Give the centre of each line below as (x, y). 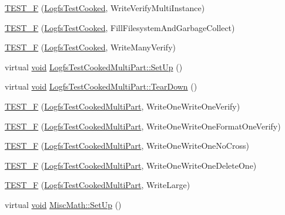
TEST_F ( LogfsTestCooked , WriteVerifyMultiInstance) (105, 8)
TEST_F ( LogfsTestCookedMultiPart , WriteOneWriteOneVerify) (123, 106)
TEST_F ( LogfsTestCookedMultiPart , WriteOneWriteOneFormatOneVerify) (143, 126)
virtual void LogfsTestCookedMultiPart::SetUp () (94, 66)
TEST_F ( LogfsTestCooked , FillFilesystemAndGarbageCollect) (120, 27)
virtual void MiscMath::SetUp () (63, 204)
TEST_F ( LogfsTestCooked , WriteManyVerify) (90, 47)
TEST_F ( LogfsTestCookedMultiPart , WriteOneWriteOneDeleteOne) (131, 165)
